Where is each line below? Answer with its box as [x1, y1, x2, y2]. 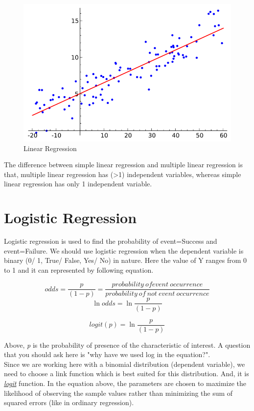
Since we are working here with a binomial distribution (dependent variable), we [4, 359, 245, 369]
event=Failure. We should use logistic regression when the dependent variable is [4, 245, 244, 256]
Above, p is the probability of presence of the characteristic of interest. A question [4, 339, 251, 350]
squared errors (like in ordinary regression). [4, 397, 134, 408]
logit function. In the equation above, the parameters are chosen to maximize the [4, 378, 247, 388]
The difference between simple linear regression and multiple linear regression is [4, 159, 243, 170]
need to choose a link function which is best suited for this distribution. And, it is [4, 368, 249, 379]
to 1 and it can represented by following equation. [4, 264, 154, 275]
